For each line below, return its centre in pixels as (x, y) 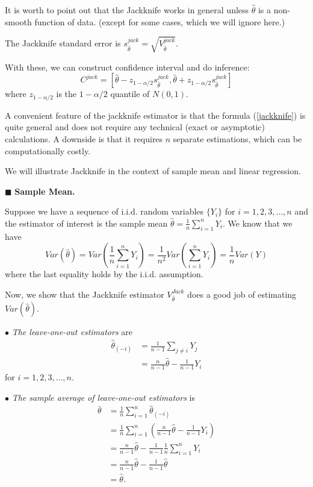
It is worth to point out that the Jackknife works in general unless (127, 10)
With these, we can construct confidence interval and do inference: (127, 67)
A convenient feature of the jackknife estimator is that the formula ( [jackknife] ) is (155, 115)
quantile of (130, 94)
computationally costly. (48, 150)
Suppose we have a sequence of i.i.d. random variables (104, 211)
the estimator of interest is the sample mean (86, 223)
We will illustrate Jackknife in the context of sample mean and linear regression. (153, 171)
